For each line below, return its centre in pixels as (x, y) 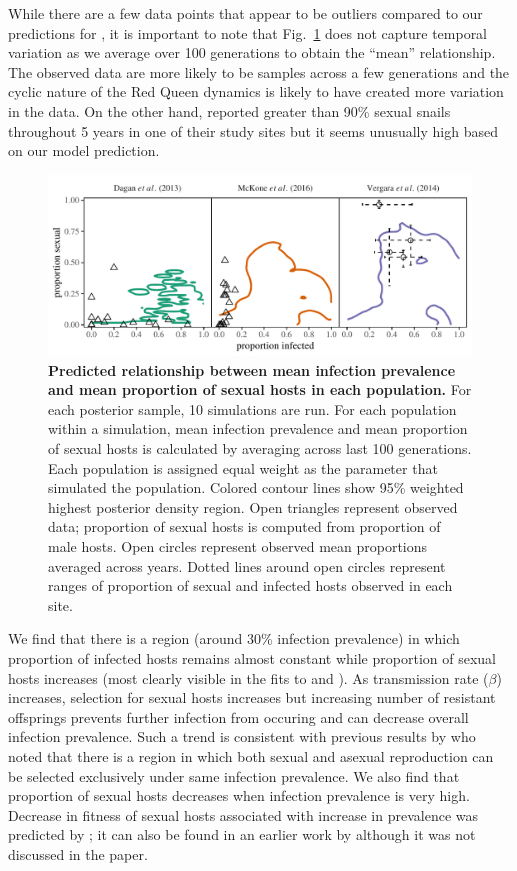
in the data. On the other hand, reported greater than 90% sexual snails (229, 110)
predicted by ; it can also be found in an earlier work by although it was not (242, 834)
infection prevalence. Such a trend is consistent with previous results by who (242, 736)
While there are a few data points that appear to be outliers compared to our (245, 13)
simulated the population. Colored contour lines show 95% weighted (256, 487)
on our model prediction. (84, 150)
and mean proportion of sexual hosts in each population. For (260, 389)
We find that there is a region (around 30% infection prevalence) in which (234, 638)
